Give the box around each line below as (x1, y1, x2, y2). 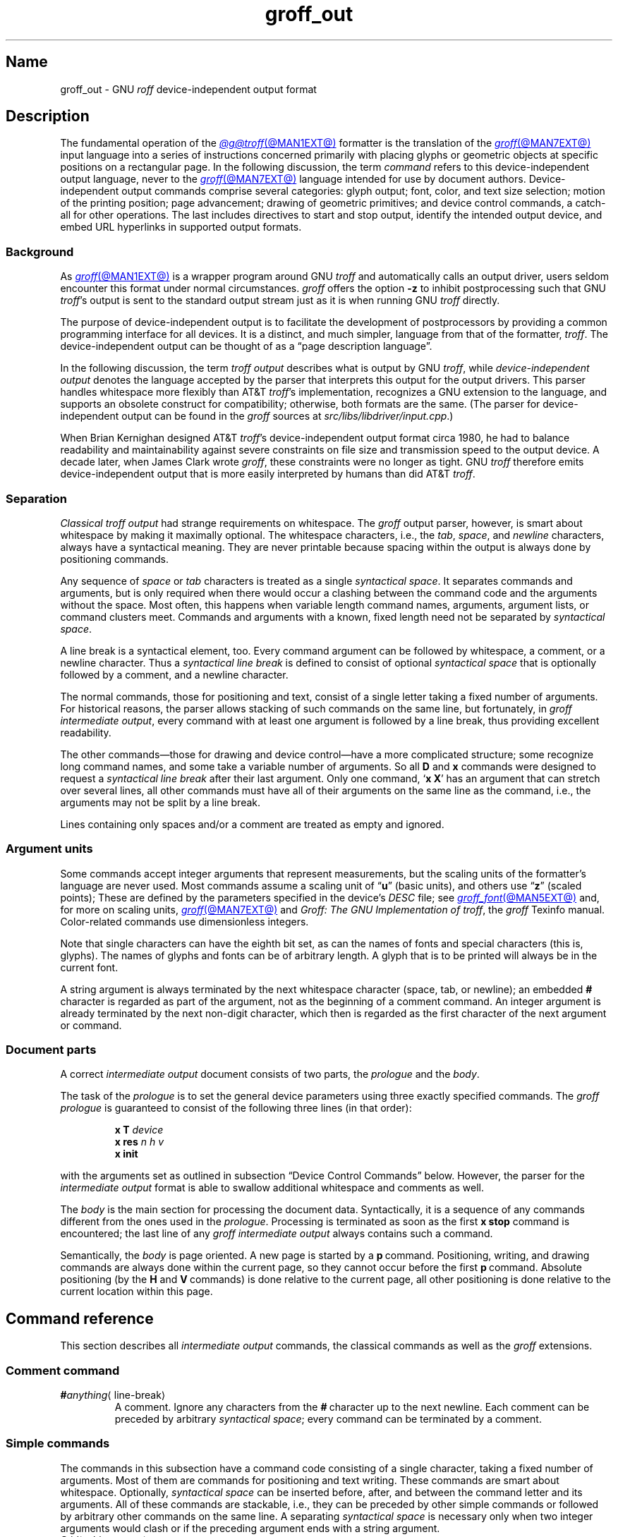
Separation (6, 491, 68, 506)
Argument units (6, 842, 93, 856)
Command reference (6, 1309, 154, 1328)
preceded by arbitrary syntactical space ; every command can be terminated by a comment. (114, 1413, 542, 1426)
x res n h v (114, 1136, 164, 1148)
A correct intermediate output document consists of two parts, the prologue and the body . (60, 1068, 480, 1081)
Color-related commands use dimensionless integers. (60, 915, 309, 928)
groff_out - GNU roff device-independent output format (60, 83, 317, 95)
